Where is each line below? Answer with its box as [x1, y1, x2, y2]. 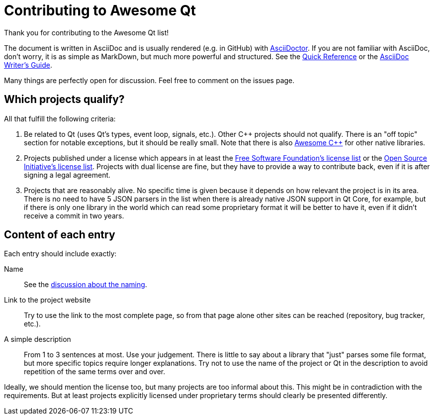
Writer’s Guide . [4, 60, 53, 69]
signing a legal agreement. [24, 170, 111, 179]
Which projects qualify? [4, 93, 125, 106]
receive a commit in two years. [24, 211, 124, 220]
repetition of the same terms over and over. [24, 367, 166, 376]
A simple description [4, 335, 71, 344]
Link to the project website [4, 296, 91, 305]
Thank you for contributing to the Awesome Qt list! [4, 28, 169, 37]
